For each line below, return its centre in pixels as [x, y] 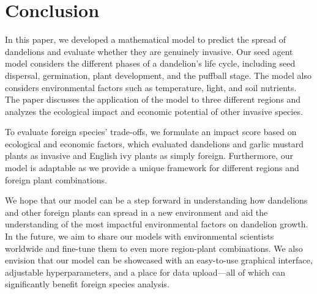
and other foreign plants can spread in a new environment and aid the [136, 212]
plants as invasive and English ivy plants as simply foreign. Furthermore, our [149, 156]
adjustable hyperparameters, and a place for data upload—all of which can [145, 272]
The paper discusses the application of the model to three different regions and [153, 99]
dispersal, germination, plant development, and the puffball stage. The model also [158, 75]
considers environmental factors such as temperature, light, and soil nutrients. [151, 87]
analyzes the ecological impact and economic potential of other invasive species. [154, 111]
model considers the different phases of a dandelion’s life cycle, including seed [150, 63]
